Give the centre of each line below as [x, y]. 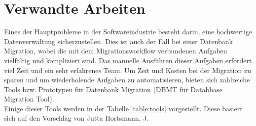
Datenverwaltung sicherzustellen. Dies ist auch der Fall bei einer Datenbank [119, 41]
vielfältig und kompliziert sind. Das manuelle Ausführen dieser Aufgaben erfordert [128, 60]
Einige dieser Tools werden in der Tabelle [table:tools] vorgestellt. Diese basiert [123, 108]
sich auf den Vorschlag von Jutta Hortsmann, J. [76, 118]
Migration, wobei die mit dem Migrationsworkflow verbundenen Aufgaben [116, 51]
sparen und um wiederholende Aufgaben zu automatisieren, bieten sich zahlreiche [127, 80]
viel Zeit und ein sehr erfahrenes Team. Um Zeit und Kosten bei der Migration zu [128, 70]
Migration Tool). [29, 99]
